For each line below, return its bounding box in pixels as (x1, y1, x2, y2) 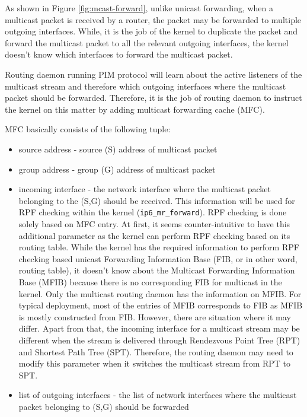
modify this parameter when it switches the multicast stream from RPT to (18, 357, 291, 370)
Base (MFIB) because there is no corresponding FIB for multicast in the (18, 275, 282, 288)
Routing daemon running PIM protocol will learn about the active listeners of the (5, 68, 302, 80)
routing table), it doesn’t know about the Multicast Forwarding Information (18, 264, 295, 276)
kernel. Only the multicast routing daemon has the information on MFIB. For (18, 287, 302, 300)
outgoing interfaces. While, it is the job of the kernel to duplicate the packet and (5, 25, 298, 37)
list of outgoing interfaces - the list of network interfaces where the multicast (18, 389, 297, 401)
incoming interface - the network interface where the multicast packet (18, 183, 271, 195)
